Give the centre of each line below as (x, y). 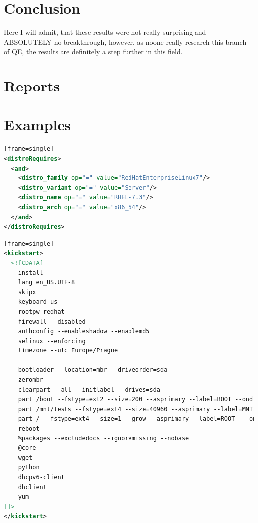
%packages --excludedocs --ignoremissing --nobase (103, 438)
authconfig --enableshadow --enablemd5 (84, 331)
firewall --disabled (52, 321)
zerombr (31, 380)
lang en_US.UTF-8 (47, 283)
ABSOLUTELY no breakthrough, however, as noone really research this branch (125, 42)
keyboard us (38, 302)
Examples (37, 125)
